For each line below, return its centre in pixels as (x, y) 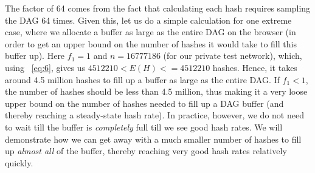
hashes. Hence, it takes (255, 67)
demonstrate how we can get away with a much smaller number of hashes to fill (153, 139)
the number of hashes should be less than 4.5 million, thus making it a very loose (156, 91)
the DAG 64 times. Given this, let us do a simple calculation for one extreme (148, 20)
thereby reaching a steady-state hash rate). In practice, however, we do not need (154, 115)
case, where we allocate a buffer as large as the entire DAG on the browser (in (151, 32)
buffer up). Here (35, 56)
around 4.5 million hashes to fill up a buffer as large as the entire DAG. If (142, 79)
